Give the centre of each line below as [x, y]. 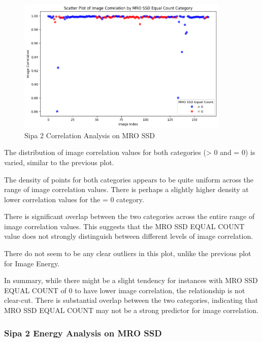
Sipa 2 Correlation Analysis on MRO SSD [90, 135]
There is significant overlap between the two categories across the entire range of [129, 216]
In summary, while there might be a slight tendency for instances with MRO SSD [131, 280]
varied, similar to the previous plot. [59, 162]
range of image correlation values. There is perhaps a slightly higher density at [126, 189]
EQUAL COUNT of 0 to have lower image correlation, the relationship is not [125, 290]
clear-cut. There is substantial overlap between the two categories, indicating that [131, 300]
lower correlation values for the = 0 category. [74, 199]
